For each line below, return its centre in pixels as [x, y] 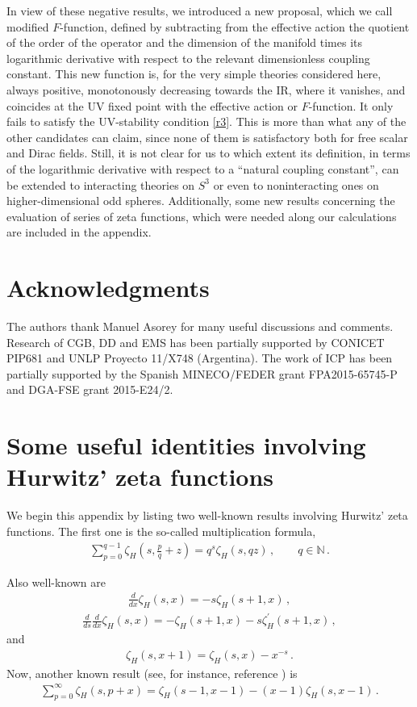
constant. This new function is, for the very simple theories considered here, [194, 74]
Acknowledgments [108, 288]
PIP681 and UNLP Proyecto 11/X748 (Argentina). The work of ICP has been [200, 358]
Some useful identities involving [186, 445]
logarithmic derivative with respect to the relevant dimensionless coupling [188, 58]
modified [28, 26]
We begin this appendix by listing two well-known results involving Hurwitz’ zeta [207, 515]
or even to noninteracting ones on [296, 184]
